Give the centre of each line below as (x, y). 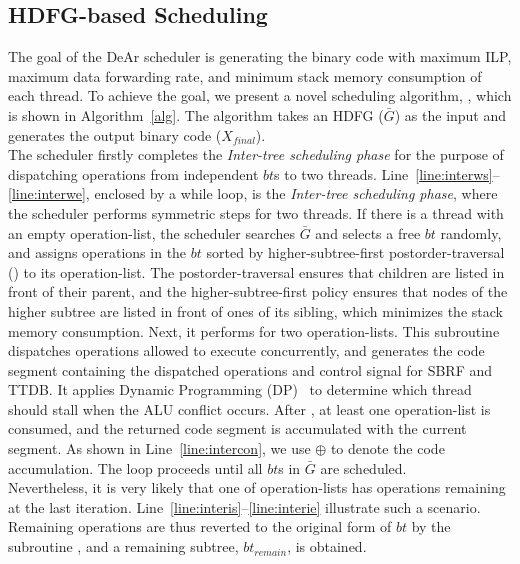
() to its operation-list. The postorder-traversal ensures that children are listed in (256, 271)
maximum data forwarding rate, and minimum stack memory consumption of (245, 75)
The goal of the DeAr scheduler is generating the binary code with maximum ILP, (260, 56)
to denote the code (387, 448)
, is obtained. (327, 546)
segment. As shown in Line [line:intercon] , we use (159, 448)
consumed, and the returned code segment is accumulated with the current (237, 428)
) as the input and (450, 114)
